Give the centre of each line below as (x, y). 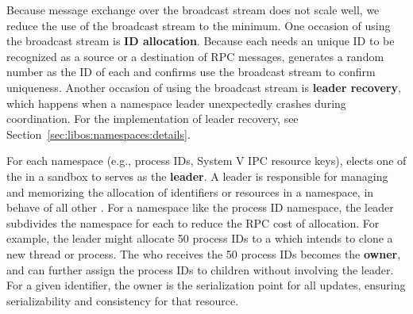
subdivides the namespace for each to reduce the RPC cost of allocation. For (193, 222)
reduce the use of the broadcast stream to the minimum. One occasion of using (199, 25)
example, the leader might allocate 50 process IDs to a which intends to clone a (200, 238)
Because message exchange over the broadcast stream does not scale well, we (193, 10)
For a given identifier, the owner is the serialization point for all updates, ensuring (206, 285)
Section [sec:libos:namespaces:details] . (98, 134)
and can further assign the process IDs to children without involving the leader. (200, 269)
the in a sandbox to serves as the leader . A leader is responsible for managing (197, 176)
